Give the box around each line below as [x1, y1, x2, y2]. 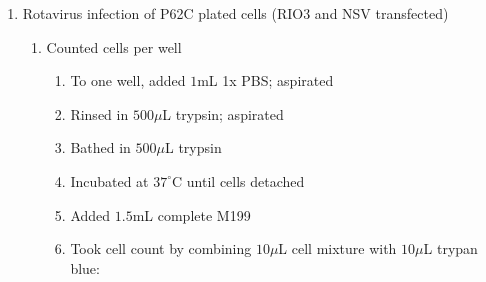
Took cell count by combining [70, 238, 252, 259]
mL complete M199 [132, 204, 251, 225]
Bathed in [70, 137, 131, 158]
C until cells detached [172, 170, 305, 191]
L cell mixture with [278, 238, 397, 259]
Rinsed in [70, 103, 129, 124]
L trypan [423, 238, 478, 259]
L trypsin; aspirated [162, 103, 284, 124]
